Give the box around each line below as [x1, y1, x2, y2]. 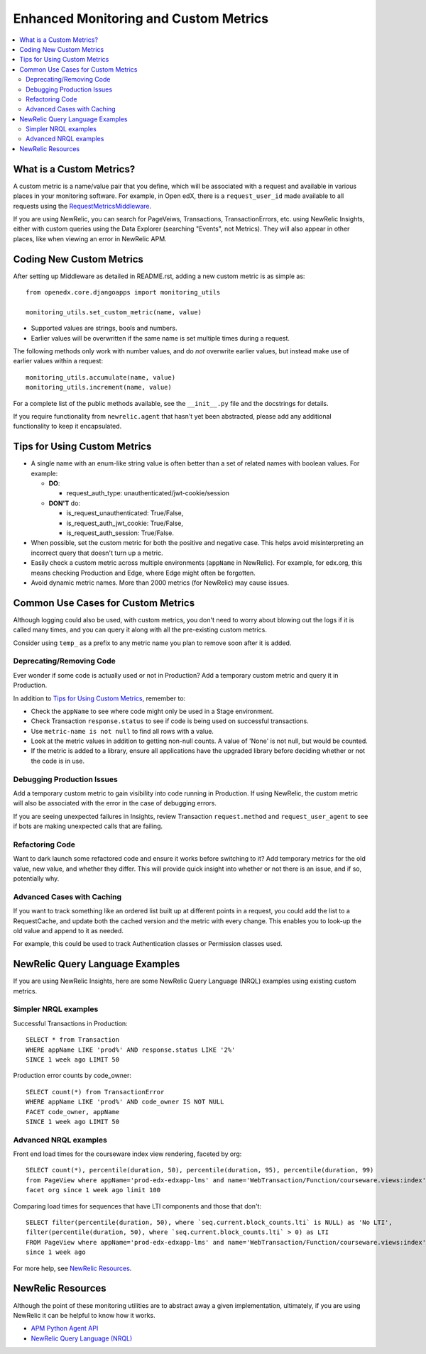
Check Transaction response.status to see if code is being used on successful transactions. [31, 717, 309, 725]
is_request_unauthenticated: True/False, [66, 509, 184, 517]
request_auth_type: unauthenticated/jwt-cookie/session [66, 489, 230, 497]
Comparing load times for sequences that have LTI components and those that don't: [13, 1201, 262, 1210]
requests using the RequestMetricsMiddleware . [13, 202, 152, 210]
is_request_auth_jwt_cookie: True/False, [66, 519, 184, 527]
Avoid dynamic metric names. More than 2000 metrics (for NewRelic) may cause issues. [31, 578, 290, 587]
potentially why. [13, 874, 60, 883]
